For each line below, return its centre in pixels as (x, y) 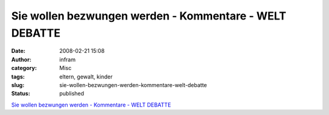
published (72, 94)
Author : (21, 59)
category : (24, 68)
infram (68, 59)
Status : (21, 94)
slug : (18, 85)
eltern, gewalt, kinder (86, 77)
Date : (18, 51)
